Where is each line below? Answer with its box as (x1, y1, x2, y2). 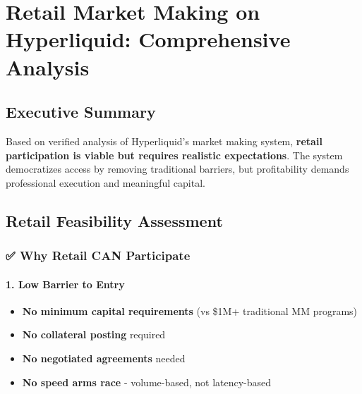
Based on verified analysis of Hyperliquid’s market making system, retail (6, 133, 322, 148)
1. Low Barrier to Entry (6, 276, 125, 291)
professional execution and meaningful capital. (6, 175, 205, 190)
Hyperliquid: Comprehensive (6, 25, 291, 54)
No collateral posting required (22, 327, 166, 342)
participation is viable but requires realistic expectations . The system (6, 147, 343, 162)
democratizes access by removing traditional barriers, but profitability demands (6, 161, 349, 176)
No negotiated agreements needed (22, 350, 186, 365)
